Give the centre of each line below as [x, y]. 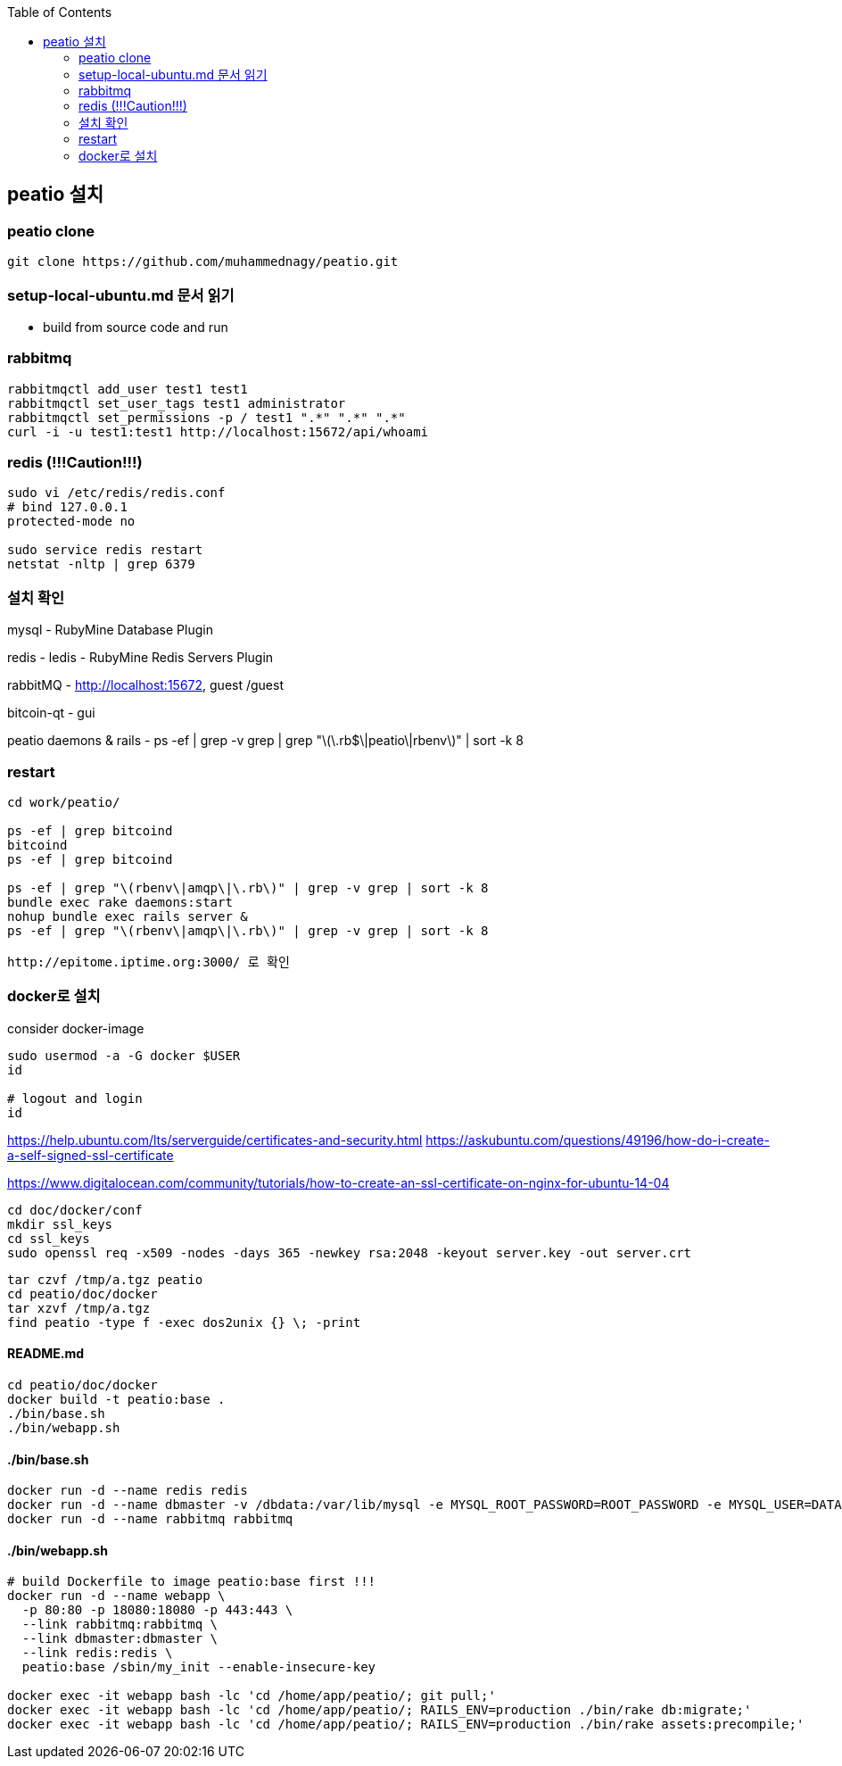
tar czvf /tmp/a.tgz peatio [105, 1279]
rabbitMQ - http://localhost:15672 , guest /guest [145, 685]
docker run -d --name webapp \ [116, 1596]
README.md [46, 1354]
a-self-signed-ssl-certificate [91, 1155]
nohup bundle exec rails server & [128, 916]
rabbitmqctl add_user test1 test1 [128, 389]
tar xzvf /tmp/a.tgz [79, 1308]
